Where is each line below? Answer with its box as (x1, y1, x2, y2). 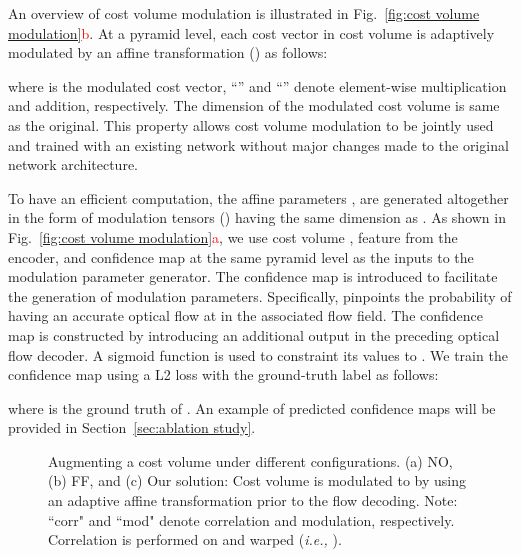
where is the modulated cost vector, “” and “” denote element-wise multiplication (8, 75, 507, 96)
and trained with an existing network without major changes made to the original (8, 134, 509, 155)
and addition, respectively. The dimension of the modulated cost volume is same (8, 95, 500, 116)
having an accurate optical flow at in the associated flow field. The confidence (8, 305, 484, 326)
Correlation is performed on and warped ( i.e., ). (48, 529, 342, 550)
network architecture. (8, 154, 139, 175)
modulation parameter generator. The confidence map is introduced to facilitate (8, 266, 498, 287)
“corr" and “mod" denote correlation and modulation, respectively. (48, 509, 455, 530)
